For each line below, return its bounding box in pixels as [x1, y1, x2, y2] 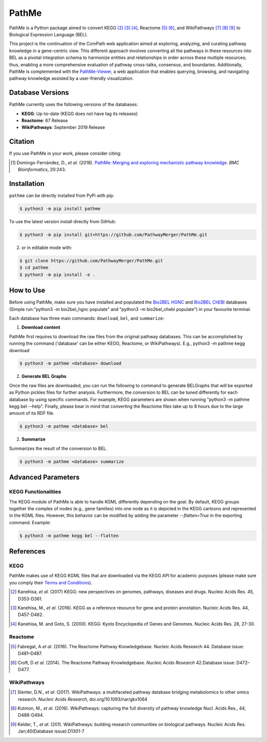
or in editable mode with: [21, 245, 72, 250]
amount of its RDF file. [9, 410, 54, 416]
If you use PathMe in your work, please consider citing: [9, 150, 122, 156]
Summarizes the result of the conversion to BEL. [9, 445, 108, 451]
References [9, 547, 45, 556]
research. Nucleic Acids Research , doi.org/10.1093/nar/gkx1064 [18, 696, 148, 702]
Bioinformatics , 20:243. [18, 167, 66, 173]
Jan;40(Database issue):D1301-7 [18, 728, 85, 734]
